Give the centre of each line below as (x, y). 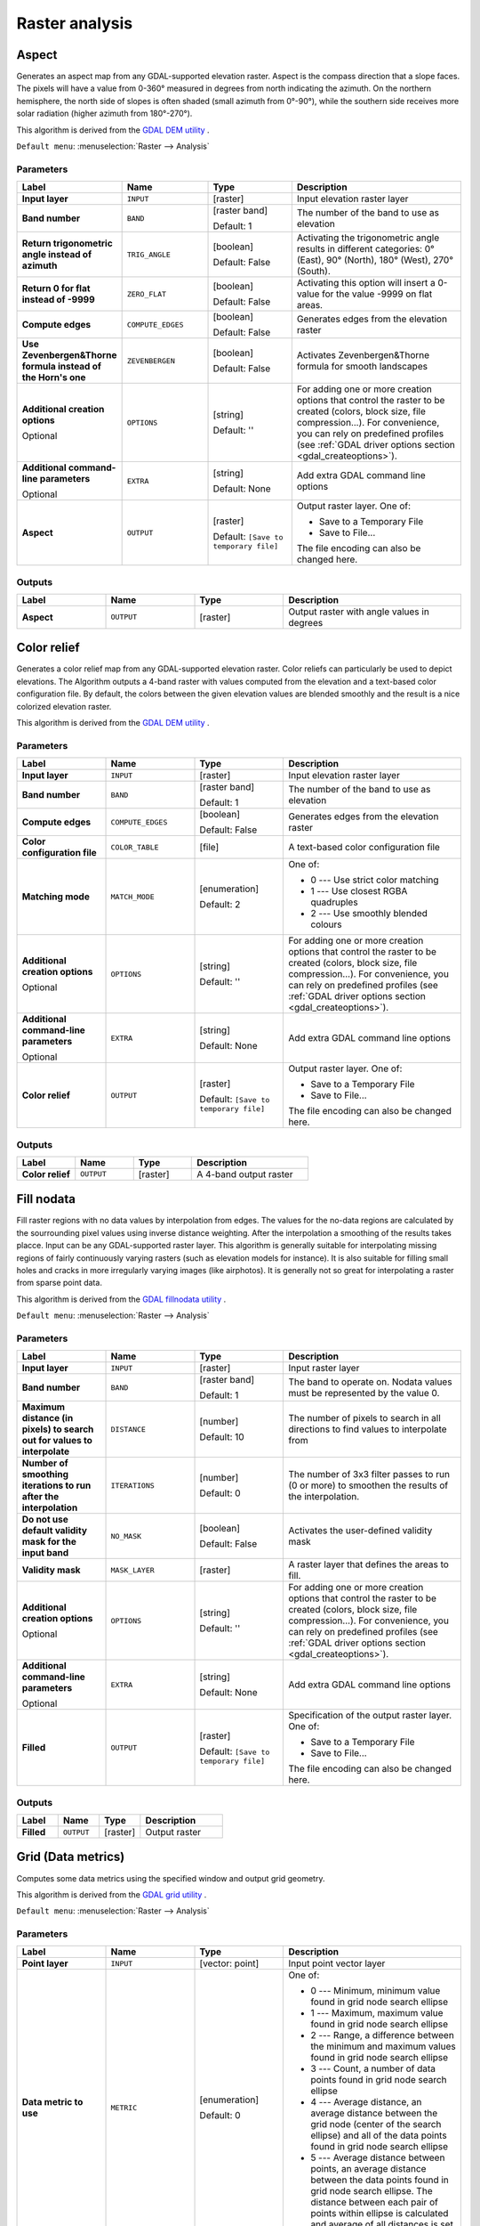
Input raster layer (324, 1369)
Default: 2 (220, 905)
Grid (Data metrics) (71, 1857)
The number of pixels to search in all (365, 1418)
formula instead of (62, 367)
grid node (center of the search (376, 2124)
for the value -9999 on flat (377, 294)
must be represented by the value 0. (364, 1393)
